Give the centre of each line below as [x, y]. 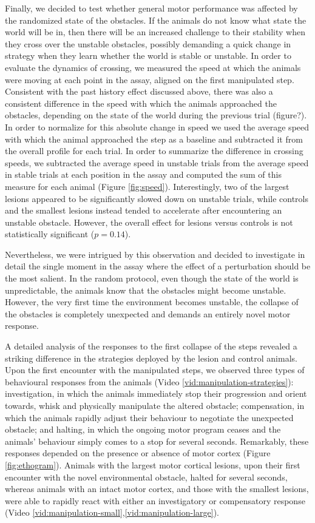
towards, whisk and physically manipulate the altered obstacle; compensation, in [155, 405]
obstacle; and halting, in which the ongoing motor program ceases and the [143, 429]
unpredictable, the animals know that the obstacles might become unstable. [146, 290]
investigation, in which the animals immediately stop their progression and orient [156, 393]
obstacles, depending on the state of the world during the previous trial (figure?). [156, 115]
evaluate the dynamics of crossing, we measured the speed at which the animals [153, 67]
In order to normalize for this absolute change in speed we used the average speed [157, 127]
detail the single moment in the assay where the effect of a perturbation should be [158, 266]
